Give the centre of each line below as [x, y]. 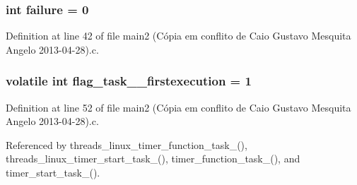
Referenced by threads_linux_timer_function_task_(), [127, 144]
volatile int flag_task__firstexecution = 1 [129, 81]
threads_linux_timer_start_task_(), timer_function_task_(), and [153, 159]
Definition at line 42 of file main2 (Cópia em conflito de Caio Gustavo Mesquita [178, 36]
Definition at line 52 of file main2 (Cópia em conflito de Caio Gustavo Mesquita [178, 107]
